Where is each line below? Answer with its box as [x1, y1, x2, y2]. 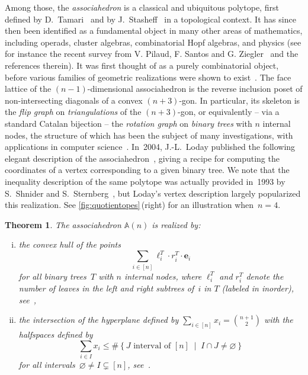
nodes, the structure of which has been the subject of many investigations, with [5, 129, 293, 141]
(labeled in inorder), [222, 281, 294, 294]
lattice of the [5, 82, 52, 95]
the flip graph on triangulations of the [5, 105, 142, 118]
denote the [246, 270, 284, 282]
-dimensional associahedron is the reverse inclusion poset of [87, 82, 303, 95]
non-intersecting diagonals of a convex [5, 94, 143, 106]
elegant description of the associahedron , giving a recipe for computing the [5, 152, 280, 164]
